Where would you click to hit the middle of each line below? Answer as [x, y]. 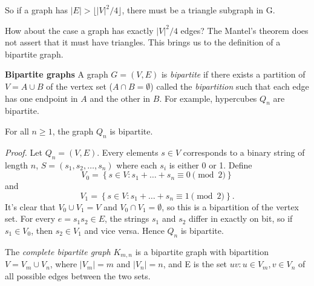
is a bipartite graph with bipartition [202, 251]
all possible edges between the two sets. [78, 275]
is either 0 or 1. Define [211, 165]
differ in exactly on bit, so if [241, 218]
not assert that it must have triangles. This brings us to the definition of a [143, 42]
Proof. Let [24, 152]
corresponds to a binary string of [244, 152]
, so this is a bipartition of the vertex [230, 206]
